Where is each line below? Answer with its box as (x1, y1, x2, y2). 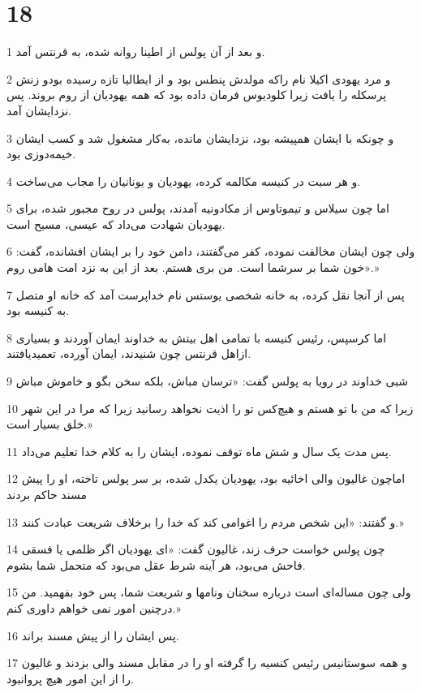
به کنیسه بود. (6, 302, 70, 319)
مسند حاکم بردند (6, 486, 87, 502)
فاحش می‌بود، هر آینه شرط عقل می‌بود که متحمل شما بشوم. (6, 556, 306, 573)
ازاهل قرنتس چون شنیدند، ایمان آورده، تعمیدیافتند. (6, 345, 251, 362)
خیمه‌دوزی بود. (6, 145, 76, 162)
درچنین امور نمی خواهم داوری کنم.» (6, 599, 181, 616)
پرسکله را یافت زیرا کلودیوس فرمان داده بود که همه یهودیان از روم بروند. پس (6, 86, 387, 103)
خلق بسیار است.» (6, 415, 92, 433)
